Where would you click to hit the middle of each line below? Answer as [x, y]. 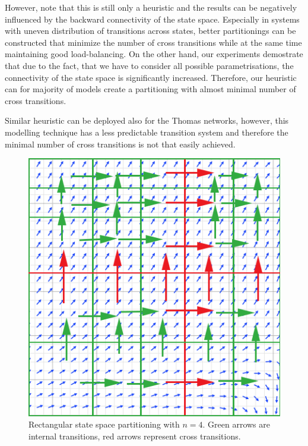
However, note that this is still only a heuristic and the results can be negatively [151, 7]
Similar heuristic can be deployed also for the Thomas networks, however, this [147, 120]
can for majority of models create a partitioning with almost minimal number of [150, 89]
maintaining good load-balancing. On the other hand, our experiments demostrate [154, 54]
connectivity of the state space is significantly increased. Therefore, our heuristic [151, 77]
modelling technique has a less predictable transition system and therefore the [147, 132]
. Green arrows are [236, 424]
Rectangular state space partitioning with [104, 424]
